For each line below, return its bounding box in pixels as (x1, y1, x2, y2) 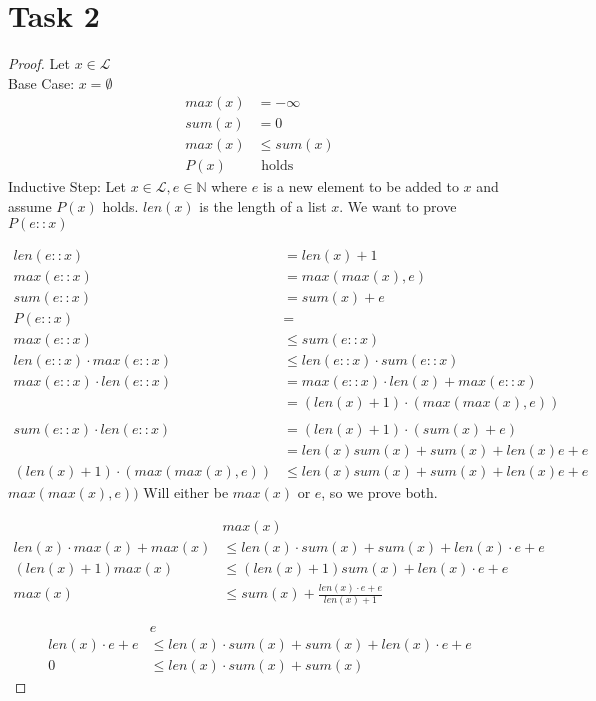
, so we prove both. (321, 482, 438, 502)
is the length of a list (199, 196, 327, 217)
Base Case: (8, 72, 75, 93)
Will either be (143, 482, 229, 502)
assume (8, 196, 52, 217)
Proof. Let (8, 53, 70, 74)
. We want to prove (339, 196, 457, 217)
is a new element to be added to (262, 176, 459, 197)
